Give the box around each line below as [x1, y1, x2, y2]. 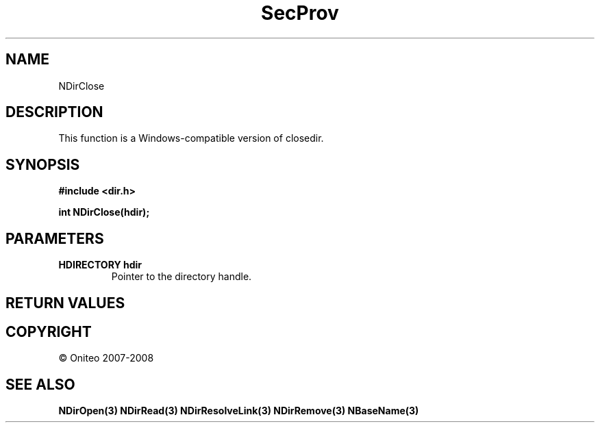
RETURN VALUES [5, 294, 125, 312]
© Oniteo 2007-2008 [58, 352, 154, 364]
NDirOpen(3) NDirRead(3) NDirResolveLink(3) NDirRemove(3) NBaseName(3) [58, 405, 419, 417]
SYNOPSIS [5, 155, 80, 173]
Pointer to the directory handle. [111, 270, 252, 283]
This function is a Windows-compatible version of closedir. [58, 132, 324, 144]
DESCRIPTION [5, 103, 103, 121]
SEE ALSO [5, 375, 75, 393]
